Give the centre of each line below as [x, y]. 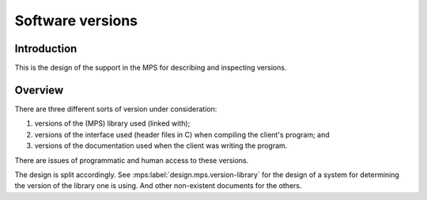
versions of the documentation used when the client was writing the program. [161, 145]
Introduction [46, 49]
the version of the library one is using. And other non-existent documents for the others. [158, 186]
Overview [39, 90]
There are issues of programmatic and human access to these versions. [132, 160]
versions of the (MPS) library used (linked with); [112, 123]
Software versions [76, 21]
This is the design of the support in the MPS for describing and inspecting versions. [151, 68]
